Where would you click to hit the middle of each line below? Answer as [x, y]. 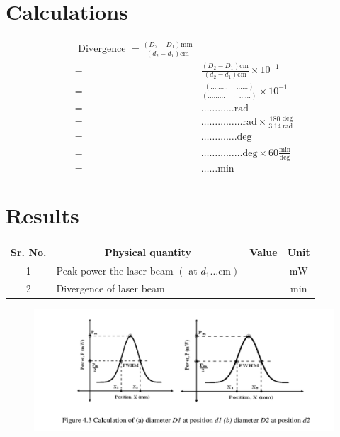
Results [42, 215]
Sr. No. [29, 252]
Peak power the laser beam [115, 271]
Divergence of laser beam [110, 288]
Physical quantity [148, 252]
